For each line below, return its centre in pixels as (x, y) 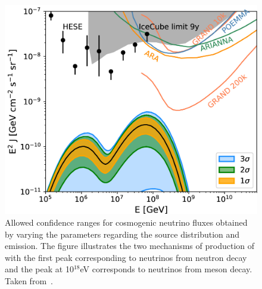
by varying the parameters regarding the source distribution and (122, 234)
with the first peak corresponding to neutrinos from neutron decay (126, 257)
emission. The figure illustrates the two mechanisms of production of (130, 246)
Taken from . (29, 280)
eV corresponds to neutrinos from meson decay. (166, 269)
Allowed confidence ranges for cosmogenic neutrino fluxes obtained (126, 222)
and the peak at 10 (39, 269)
